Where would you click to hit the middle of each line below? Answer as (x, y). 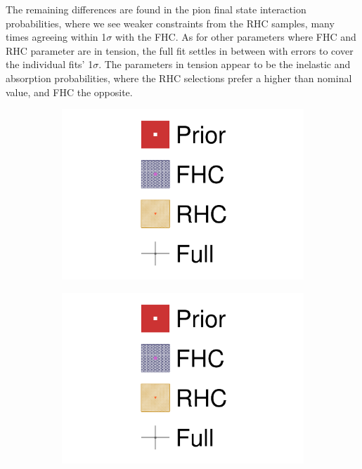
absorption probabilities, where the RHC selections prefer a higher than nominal (179, 78)
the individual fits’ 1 (50, 64)
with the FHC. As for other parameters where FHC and (235, 37)
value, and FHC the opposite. (69, 92)
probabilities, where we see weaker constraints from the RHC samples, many (170, 23)
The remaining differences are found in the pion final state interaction (156, 9)
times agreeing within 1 (56, 37)
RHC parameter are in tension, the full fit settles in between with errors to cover (180, 50)
